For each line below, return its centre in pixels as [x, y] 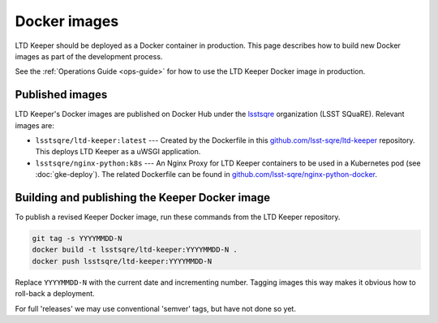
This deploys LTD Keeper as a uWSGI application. [118, 152]
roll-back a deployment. [55, 294]
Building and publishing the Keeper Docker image [143, 198]
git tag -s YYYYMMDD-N [77, 239]
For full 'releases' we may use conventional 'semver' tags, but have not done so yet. [155, 308]
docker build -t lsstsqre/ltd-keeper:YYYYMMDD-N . [135, 250]
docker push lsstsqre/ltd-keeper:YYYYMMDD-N [122, 261]
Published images [61, 95]
